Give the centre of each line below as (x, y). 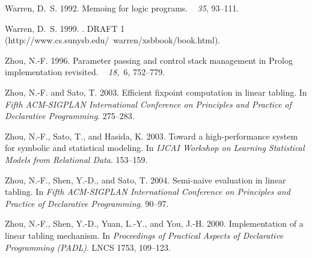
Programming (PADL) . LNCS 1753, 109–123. (88, 247)
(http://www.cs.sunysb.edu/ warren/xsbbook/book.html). (113, 40)
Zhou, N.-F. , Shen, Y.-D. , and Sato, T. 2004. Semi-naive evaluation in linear (145, 180)
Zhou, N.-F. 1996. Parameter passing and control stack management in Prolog (149, 60)
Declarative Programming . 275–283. (70, 116)
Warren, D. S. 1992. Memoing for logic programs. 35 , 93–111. (122, 8)
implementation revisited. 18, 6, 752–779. (85, 72)
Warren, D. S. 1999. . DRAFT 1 (65, 28)
